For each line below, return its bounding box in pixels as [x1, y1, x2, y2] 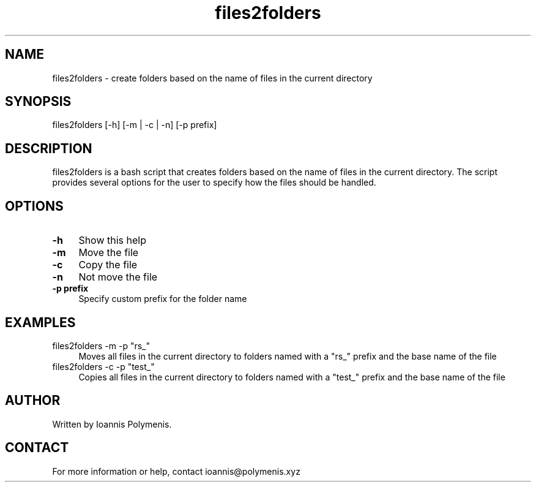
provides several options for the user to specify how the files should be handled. [52, 177, 376, 188]
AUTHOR [5, 393, 61, 409]
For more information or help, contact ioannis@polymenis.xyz [52, 466, 300, 477]
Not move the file [78, 271, 158, 284]
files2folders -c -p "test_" [52, 361, 155, 372]
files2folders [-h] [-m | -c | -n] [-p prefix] [52, 119, 217, 130]
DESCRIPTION [5, 140, 92, 156]
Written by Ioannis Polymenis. [52, 418, 172, 429]
